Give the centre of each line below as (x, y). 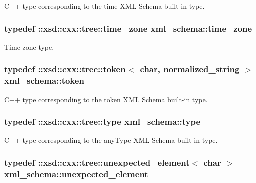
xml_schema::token (44, 81)
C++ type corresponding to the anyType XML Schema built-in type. (111, 140)
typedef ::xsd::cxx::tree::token (65, 69)
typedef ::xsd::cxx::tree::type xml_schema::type (102, 122)
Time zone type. (29, 47)
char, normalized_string (190, 69)
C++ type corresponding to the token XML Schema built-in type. (106, 99)
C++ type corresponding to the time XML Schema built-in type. (104, 6)
